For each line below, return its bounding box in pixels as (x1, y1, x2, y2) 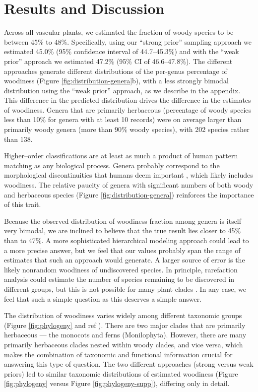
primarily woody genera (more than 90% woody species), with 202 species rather (4, 124, 250, 134)
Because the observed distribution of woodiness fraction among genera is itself (4, 215, 242, 226)
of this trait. (4, 199, 41, 209)
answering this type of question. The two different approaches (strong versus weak (4, 359, 254, 369)
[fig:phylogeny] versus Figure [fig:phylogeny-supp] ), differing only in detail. (4, 378, 230, 389)
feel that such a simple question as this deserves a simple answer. (4, 293, 202, 304)
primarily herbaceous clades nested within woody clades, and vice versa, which (4, 339, 243, 349)
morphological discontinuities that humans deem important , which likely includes (4, 170, 253, 180)
